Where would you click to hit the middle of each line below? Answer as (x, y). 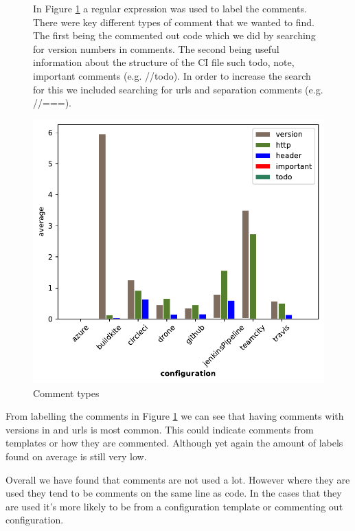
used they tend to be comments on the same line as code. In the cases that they (174, 493)
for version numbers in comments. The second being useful (156, 48)
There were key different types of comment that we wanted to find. (174, 22)
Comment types (66, 393)
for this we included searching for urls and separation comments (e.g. (178, 89)
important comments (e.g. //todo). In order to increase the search (172, 75)
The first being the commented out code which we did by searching (174, 35)
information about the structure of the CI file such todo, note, (164, 62)
